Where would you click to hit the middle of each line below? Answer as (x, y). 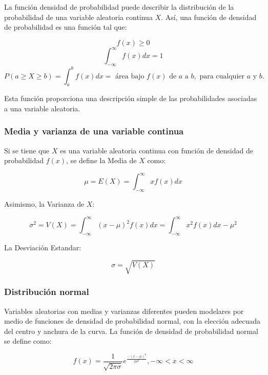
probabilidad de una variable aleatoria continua (78, 17)
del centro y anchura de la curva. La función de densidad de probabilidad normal (131, 331)
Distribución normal (47, 292)
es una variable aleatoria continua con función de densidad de (157, 150)
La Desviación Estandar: (43, 248)
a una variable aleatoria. (42, 108)
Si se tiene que (27, 150)
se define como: (28, 341)
